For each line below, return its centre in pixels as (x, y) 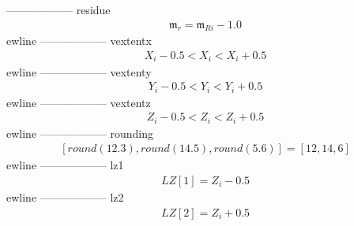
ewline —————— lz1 (65, 165)
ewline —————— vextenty (79, 71)
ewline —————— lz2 (65, 196)
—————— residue (58, 9)
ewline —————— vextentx (79, 41)
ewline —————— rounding (80, 133)
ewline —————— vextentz (79, 102)
